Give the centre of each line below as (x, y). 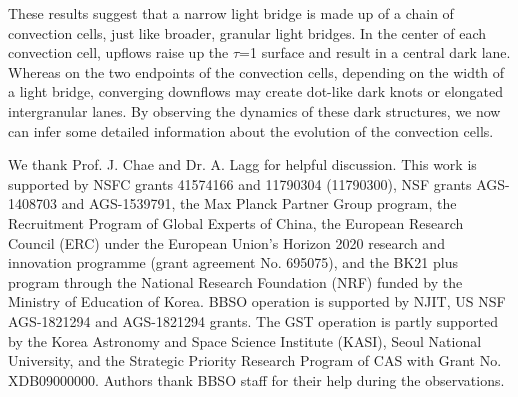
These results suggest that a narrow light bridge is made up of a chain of (231, 13)
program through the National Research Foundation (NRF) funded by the (235, 281)
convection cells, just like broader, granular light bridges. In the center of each (247, 32)
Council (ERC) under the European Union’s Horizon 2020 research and (226, 242)
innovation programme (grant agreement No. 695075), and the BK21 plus (233, 262)
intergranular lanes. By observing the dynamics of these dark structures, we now (254, 110)
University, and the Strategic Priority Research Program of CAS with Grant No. (255, 360)
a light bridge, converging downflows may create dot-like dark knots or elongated (256, 91)
